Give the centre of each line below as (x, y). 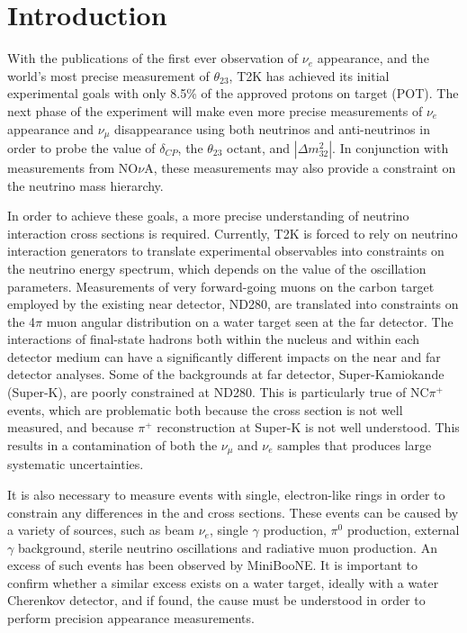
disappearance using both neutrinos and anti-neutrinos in (272, 128)
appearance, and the (373, 58)
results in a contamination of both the (112, 444)
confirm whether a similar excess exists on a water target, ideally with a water (223, 582)
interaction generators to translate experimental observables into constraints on (226, 251)
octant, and (259, 147)
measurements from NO (73, 167)
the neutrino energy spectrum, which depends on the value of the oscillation (217, 268)
